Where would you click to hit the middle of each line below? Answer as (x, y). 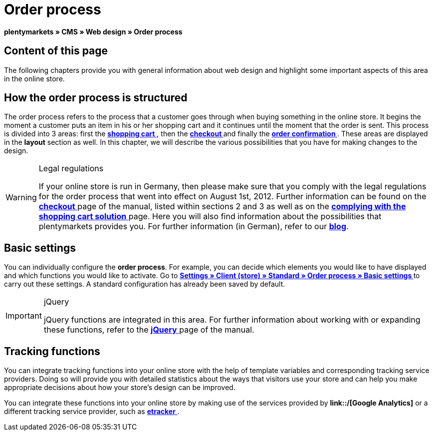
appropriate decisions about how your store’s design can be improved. (120, 388)
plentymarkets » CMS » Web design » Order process (93, 31)
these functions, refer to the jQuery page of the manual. (149, 330)
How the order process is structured (96, 98)
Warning (21, 198)
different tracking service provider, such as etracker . (92, 412)
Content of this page (56, 51)
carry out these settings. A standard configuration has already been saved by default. (145, 284)
